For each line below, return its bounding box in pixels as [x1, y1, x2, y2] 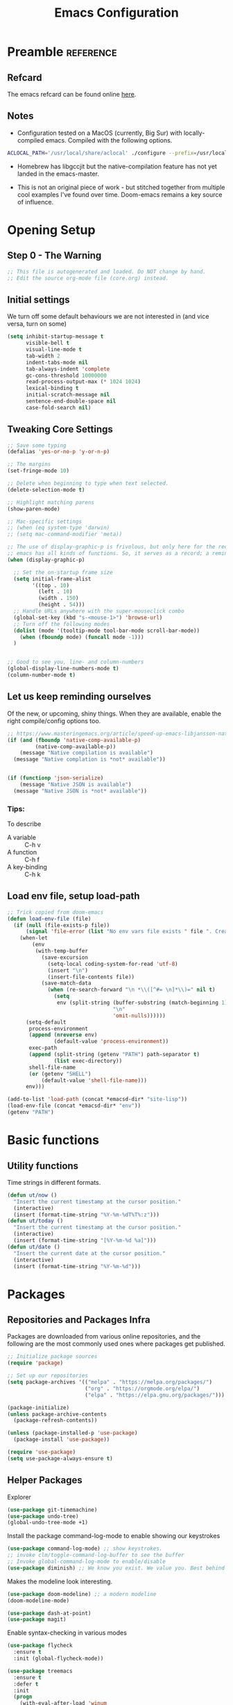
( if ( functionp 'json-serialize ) [7, 775, 104, 782]
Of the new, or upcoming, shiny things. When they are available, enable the [7, 709, 222, 718]
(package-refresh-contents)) [13, 1417, 98, 1424]
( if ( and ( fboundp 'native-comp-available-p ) [7, 736, 141, 743]
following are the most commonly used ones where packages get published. [7, 1340, 225, 1348]
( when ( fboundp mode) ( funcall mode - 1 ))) [19, 633, 144, 640]
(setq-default [25, 1019, 67, 1026]
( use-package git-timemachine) [7, 1506, 98, 1513]
